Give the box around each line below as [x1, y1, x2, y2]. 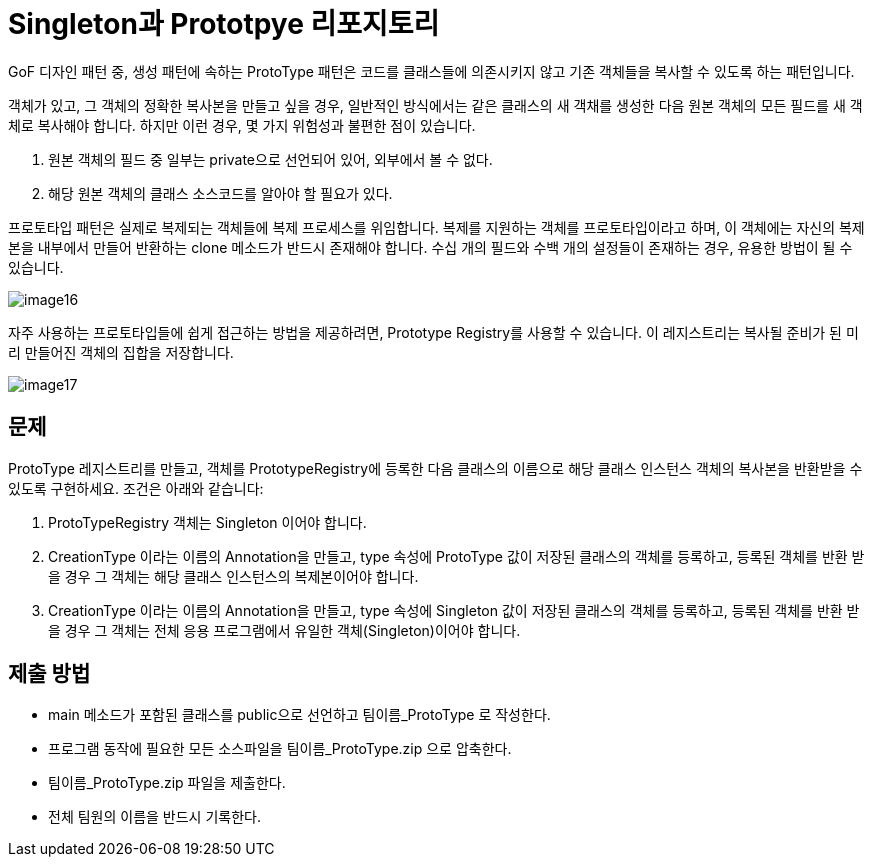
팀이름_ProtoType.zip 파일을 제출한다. [48, 774, 286, 792]
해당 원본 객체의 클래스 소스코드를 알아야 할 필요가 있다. [48, 184, 393, 202]
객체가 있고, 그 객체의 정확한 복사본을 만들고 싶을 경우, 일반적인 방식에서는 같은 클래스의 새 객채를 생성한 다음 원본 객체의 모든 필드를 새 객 [8, 96, 863, 114]
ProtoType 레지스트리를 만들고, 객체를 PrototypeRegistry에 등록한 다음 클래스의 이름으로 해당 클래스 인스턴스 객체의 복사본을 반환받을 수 [8, 459, 863, 477]
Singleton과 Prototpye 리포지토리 [8, 7, 440, 41]
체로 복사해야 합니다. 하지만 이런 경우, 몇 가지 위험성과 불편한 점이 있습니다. [8, 116, 476, 134]
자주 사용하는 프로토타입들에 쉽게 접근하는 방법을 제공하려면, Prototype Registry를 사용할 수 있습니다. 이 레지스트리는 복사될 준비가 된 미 [8, 323, 859, 341]
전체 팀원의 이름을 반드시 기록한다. [48, 808, 261, 826]
